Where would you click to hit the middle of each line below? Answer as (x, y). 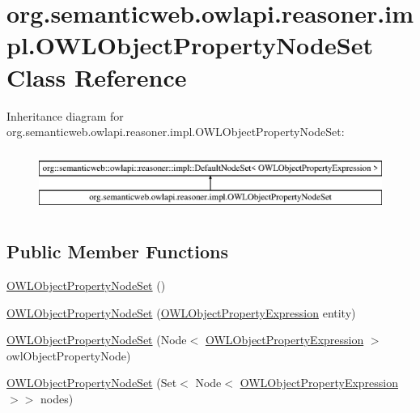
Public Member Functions (117, 251)
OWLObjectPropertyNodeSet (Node (97, 340)
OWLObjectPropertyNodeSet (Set (92, 383)
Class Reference (97, 77)
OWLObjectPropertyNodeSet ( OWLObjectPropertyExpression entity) (181, 312)
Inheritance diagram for (65, 115)
